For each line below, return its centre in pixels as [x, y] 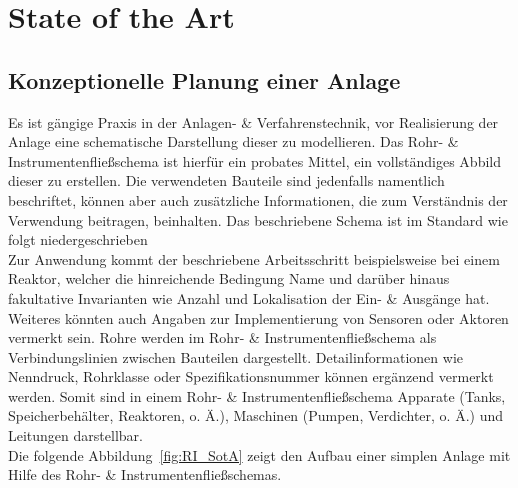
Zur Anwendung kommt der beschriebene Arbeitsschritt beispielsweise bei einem [254, 258]
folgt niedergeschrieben [78, 239]
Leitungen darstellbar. [75, 435]
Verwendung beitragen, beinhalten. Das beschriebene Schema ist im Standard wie [258, 219]
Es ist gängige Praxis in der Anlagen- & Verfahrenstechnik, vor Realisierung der [253, 121]
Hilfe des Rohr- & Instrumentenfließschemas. [145, 474]
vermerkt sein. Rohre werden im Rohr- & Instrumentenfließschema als [222, 337]
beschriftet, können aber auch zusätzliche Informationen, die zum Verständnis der [258, 199]
